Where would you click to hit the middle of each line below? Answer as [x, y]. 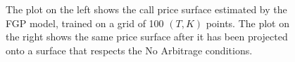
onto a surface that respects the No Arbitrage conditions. [129, 50]
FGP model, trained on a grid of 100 [85, 23]
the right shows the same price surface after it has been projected [147, 37]
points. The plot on [248, 23]
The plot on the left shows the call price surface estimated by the [146, 9]
